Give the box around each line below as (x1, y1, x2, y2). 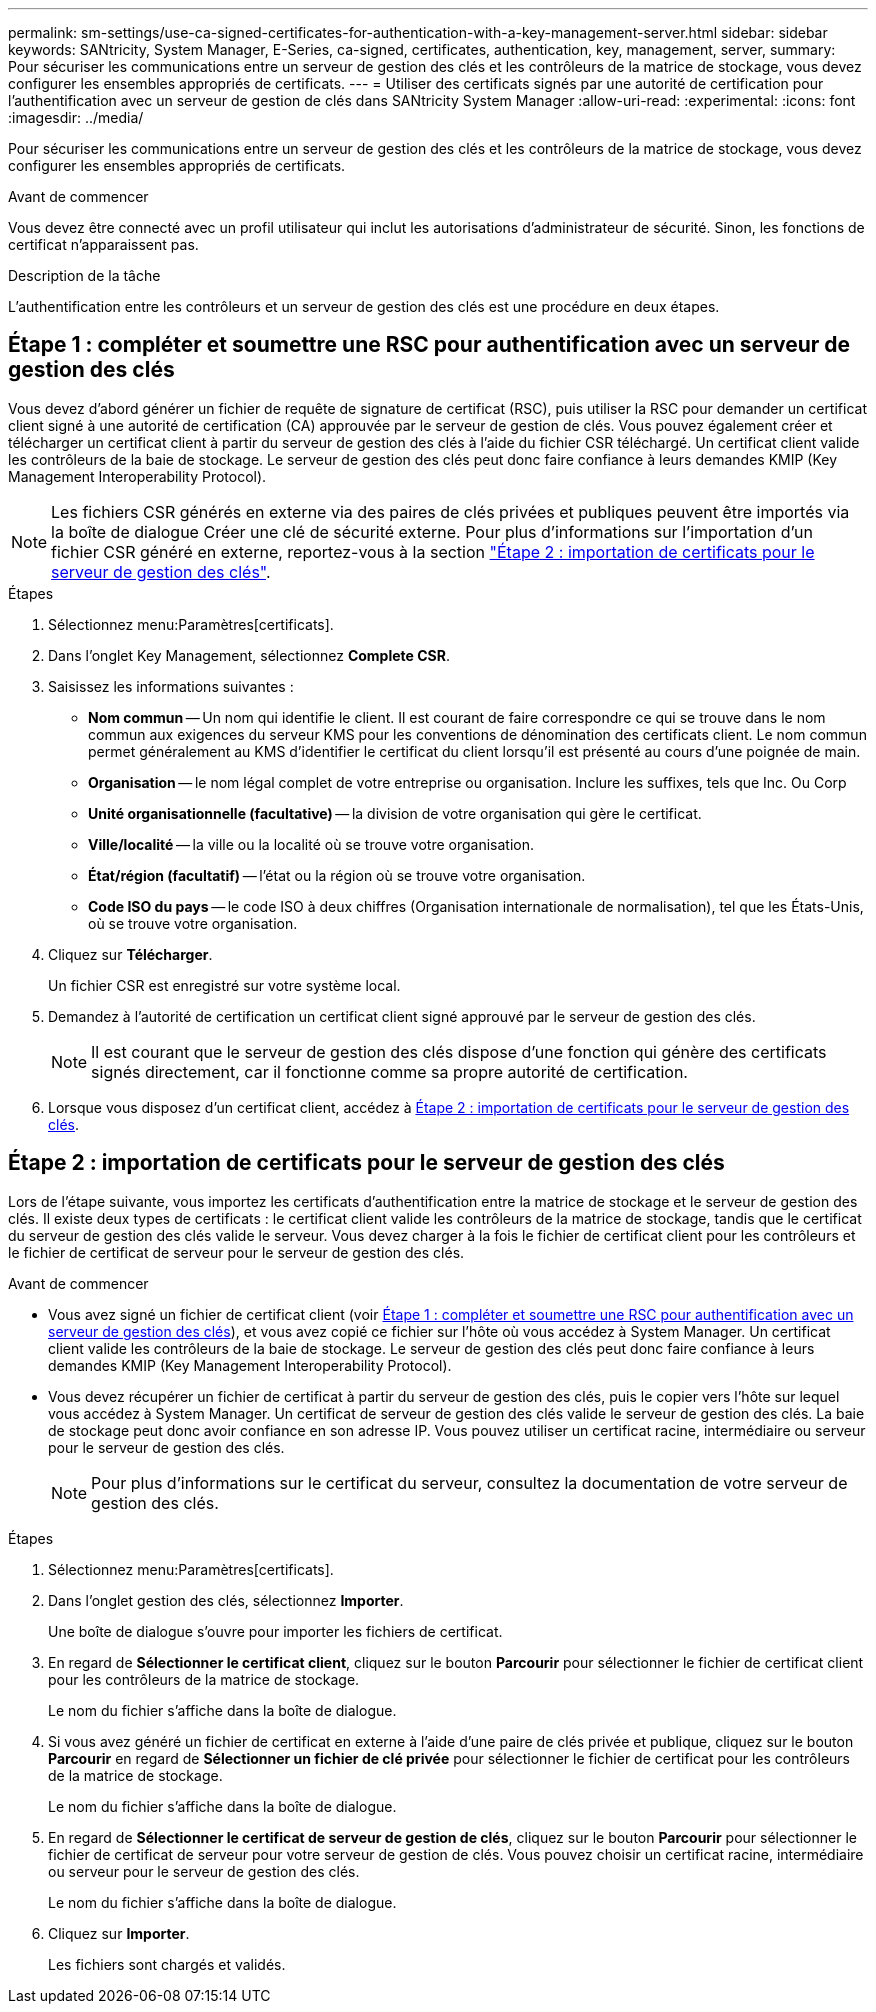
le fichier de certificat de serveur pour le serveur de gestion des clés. (8, 1243, 465, 1261)
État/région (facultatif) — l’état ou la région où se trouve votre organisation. (88, 866, 586, 884)
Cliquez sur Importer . (48, 1924, 190, 1942)
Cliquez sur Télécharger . (48, 945, 213, 963)
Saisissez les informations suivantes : (48, 677, 294, 695)
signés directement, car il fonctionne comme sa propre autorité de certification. (91, 1061, 688, 1082)
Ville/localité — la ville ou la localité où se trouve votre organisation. (88, 835, 534, 853)
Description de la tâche (8, 267, 161, 284)
